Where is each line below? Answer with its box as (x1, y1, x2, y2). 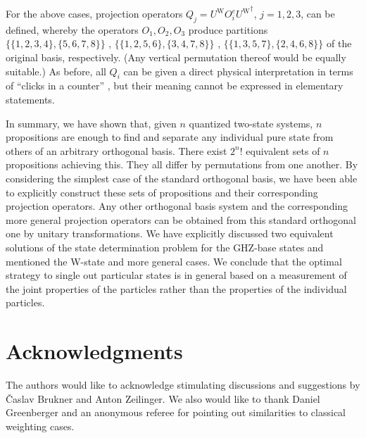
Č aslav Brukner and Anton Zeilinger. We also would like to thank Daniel (6, 391, 320, 406)
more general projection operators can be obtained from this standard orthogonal (6, 212, 356, 227)
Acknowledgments (6, 337, 183, 365)
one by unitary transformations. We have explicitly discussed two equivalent (6, 226, 334, 241)
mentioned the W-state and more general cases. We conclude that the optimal (6, 254, 342, 268)
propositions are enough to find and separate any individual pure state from (6, 130, 334, 144)
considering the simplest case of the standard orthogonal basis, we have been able (6, 170, 358, 185)
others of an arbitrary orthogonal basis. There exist (6, 143, 227, 158)
